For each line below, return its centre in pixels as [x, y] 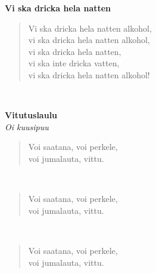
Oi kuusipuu [27, 126]
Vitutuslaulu [31, 115]
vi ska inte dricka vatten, [74, 63]
